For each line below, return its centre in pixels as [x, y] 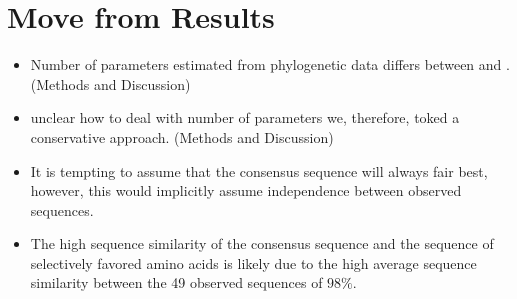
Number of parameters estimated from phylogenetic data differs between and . [270, 64]
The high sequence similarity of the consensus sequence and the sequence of [262, 243]
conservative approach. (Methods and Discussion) [182, 136]
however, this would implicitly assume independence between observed [246, 190]
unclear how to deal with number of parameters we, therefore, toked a [245, 117]
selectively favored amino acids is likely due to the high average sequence [253, 262]
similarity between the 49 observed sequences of [176, 282]
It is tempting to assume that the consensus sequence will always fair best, [259, 170]
